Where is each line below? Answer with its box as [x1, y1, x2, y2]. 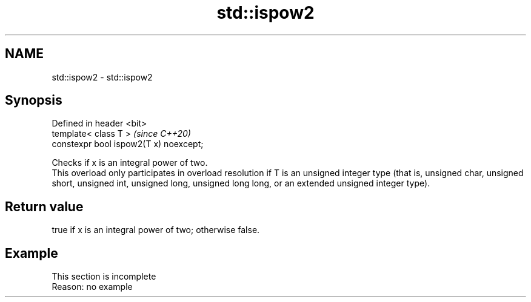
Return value [5, 199, 84, 214]
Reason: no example [52, 281, 133, 292]
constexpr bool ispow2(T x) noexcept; [52, 139, 204, 149]
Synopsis [5, 93, 62, 108]
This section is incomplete [52, 271, 156, 282]
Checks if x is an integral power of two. [52, 157, 208, 168]
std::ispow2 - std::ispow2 [52, 71, 153, 82]
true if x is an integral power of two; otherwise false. [52, 225, 260, 235]
